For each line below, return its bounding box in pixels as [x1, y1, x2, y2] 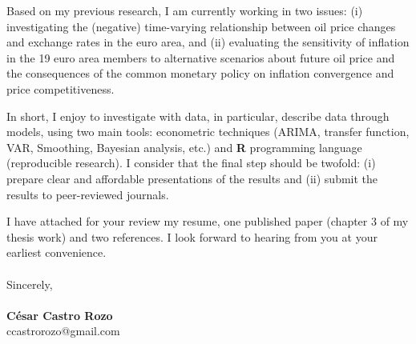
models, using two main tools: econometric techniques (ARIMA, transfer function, [6, 123, 410, 140]
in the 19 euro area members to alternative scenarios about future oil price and [6, 49, 395, 66]
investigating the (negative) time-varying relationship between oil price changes [6, 18, 396, 34]
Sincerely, [6, 275, 53, 292]
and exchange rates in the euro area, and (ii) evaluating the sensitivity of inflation [6, 34, 410, 50]
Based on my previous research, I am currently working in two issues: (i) [6, 2, 363, 18]
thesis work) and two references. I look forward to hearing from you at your [6, 228, 378, 245]
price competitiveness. [6, 80, 115, 97]
